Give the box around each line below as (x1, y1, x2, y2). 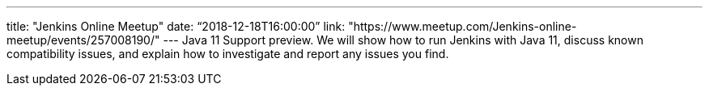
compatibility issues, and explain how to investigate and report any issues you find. (6, 47, 449, 61)
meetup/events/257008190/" (6, 33, 160, 47)
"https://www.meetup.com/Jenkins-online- (348, 19, 577, 33)
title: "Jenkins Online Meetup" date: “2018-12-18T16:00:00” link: (6, 19, 346, 33)
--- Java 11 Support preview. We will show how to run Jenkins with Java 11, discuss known (163, 33, 643, 47)
